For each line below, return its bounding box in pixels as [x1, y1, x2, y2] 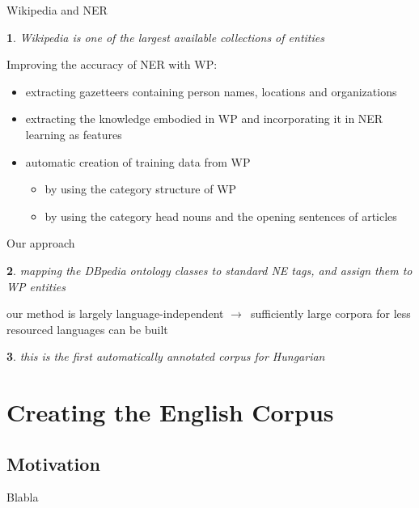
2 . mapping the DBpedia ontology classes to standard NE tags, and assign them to [6, 261, 413, 278]
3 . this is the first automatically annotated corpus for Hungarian [6, 348, 325, 365]
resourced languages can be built [6, 320, 168, 337]
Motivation [6, 451, 100, 476]
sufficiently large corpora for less [250, 305, 411, 322]
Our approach [6, 235, 75, 252]
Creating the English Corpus [6, 396, 334, 429]
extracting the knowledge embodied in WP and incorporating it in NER [25, 110, 383, 127]
